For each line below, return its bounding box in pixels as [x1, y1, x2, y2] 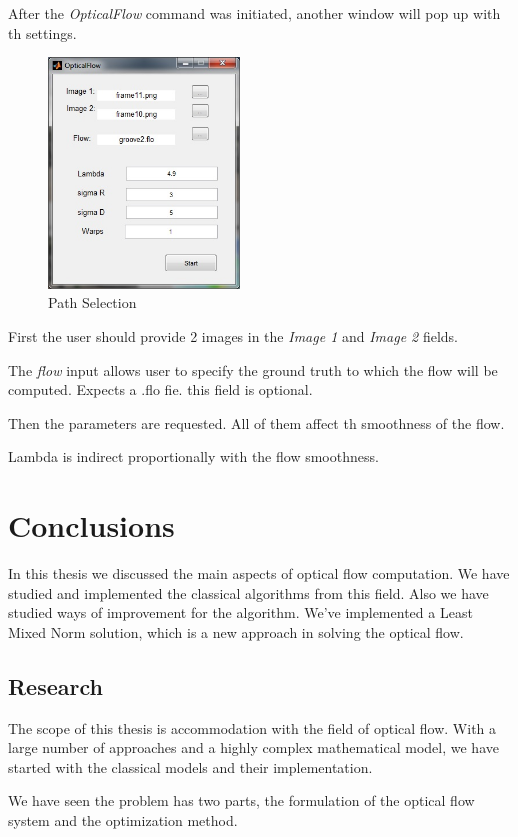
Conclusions [8, 505, 175, 546]
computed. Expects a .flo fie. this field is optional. [8, 379, 313, 400]
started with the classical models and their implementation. [8, 756, 373, 777]
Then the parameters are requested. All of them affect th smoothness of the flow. [8, 412, 505, 433]
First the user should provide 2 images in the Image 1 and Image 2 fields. [8, 325, 459, 346]
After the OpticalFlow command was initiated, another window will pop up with [8, 3, 501, 23]
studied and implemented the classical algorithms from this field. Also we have [8, 582, 489, 603]
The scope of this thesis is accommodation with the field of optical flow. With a [8, 717, 497, 738]
